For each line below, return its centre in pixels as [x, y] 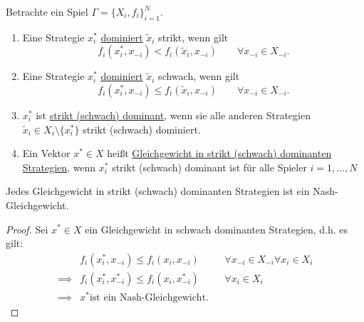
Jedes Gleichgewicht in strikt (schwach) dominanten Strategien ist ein [158, 191]
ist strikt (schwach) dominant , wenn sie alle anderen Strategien [173, 115]
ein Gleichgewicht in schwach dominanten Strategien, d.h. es [217, 229]
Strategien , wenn [59, 167]
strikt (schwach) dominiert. [142, 129]
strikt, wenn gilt [193, 37]
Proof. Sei [27, 229]
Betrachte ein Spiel [47, 11]
